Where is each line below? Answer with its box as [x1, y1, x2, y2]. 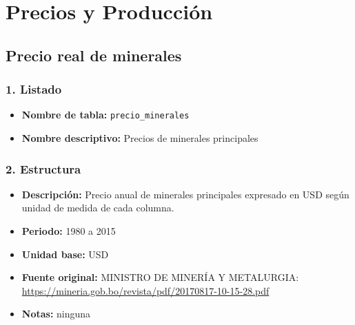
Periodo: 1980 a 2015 [21, 224, 116, 238]
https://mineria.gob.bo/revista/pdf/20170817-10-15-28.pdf [21, 283, 270, 297]
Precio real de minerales [6, 44, 182, 65]
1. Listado [6, 81, 62, 98]
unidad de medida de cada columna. [21, 200, 174, 215]
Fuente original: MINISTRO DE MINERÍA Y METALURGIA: [21, 270, 299, 284]
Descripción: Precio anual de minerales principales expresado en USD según [21, 187, 349, 201]
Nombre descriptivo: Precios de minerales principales [21, 131, 258, 145]
